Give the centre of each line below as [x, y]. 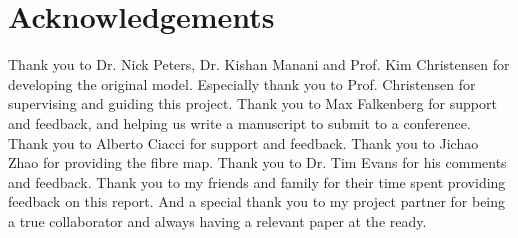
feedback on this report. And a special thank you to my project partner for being [257, 201]
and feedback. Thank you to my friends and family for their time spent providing [257, 181]
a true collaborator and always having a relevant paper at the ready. [217, 220]
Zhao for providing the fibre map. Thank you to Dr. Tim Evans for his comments [257, 162]
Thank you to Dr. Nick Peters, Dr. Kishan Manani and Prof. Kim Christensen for [259, 64]
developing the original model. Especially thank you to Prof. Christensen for [242, 83]
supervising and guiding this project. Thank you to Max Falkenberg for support [252, 103]
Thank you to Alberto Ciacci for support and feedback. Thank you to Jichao [243, 142]
